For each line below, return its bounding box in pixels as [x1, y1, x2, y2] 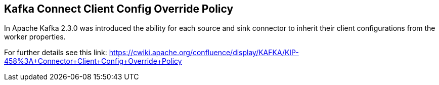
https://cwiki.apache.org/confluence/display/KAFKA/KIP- [109, 48, 299, 57]
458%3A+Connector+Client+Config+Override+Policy [4, 57, 182, 66]
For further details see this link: [4, 48, 107, 57]
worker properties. [4, 32, 66, 41]
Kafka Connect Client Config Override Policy [4, 3, 234, 15]
